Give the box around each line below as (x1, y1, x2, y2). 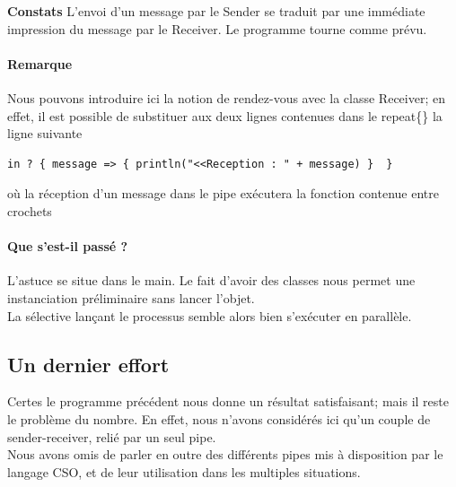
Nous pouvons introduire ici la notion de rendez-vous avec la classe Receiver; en (7, 88, 445, 107)
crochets (7, 201, 52, 220)
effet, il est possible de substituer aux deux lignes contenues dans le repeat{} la (7, 106, 443, 125)
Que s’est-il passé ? (7, 237, 128, 256)
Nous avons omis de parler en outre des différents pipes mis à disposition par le (7, 445, 443, 464)
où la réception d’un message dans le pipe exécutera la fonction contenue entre (7, 184, 439, 203)
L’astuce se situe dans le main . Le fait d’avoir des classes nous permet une (7, 271, 416, 290)
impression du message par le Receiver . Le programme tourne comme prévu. (7, 19, 427, 38)
